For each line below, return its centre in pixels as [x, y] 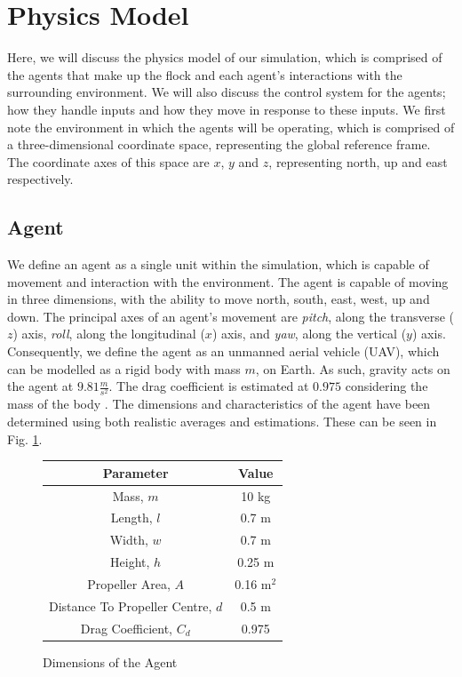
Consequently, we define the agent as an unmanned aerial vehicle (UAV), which [223, 351]
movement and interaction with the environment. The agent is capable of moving [228, 281]
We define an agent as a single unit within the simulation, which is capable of [218, 264]
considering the [386, 386]
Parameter [135, 472]
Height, [130, 562]
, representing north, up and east [358, 161]
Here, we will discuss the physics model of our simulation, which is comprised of [225, 57]
